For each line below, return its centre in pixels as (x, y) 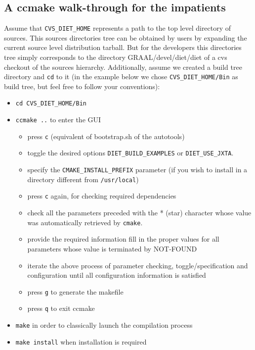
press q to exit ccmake (61, 308)
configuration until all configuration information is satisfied (117, 275)
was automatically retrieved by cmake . (85, 222)
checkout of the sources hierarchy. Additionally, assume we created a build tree (123, 67)
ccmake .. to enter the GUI (58, 120)
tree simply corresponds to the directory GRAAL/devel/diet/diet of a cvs (116, 57)
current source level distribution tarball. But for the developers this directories (123, 47)
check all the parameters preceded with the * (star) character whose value (139, 213)
